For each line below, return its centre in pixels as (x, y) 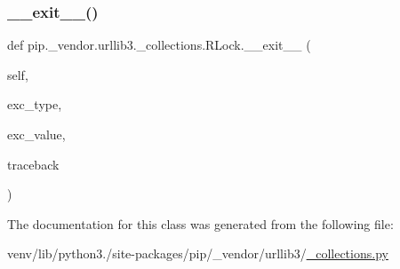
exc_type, (35, 104)
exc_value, (36, 134)
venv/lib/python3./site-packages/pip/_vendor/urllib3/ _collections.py (198, 253)
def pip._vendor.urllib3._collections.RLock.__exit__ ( (159, 45)
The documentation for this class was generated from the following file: (200, 223)
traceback (33, 164)
